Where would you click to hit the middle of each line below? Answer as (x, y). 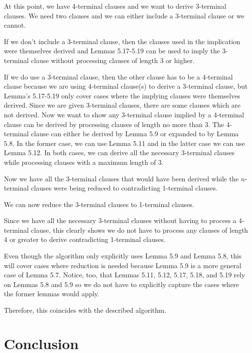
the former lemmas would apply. (52, 294)
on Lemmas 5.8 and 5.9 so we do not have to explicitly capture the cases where (122, 284)
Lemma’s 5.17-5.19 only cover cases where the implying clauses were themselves (122, 95)
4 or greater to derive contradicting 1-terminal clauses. (85, 239)
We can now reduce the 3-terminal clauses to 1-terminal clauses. (99, 204)
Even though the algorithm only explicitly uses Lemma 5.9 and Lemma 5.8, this (123, 256)
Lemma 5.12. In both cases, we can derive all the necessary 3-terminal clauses (119, 152)
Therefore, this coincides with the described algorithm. (85, 310)
